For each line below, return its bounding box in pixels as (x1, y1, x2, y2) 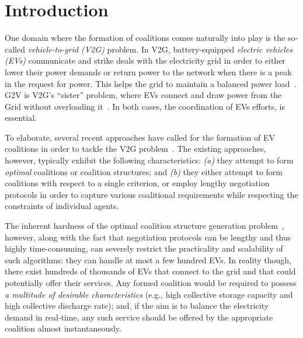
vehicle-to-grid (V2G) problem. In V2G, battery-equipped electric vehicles (27, 43, 292, 55)
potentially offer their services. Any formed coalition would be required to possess (5, 277, 297, 288)
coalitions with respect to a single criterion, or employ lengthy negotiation (5, 177, 270, 189)
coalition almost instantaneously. (5, 322, 121, 334)
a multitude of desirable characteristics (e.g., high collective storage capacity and (5, 288, 293, 300)
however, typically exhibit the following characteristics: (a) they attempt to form (5, 154, 294, 166)
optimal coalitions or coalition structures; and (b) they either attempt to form (5, 165, 283, 177)
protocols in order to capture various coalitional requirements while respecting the (5, 188, 298, 200)
